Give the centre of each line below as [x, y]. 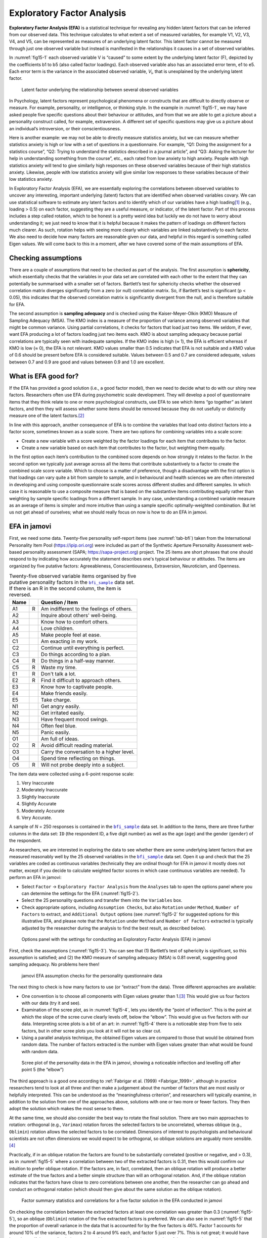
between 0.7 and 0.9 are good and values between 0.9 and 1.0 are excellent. [87, 362]
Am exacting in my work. [70, 641]
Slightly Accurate [39, 804]
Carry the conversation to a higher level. [88, 752]
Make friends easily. [64, 693]
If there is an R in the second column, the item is [65, 588]
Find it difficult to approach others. [81, 680]
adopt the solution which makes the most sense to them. [67, 1109]
